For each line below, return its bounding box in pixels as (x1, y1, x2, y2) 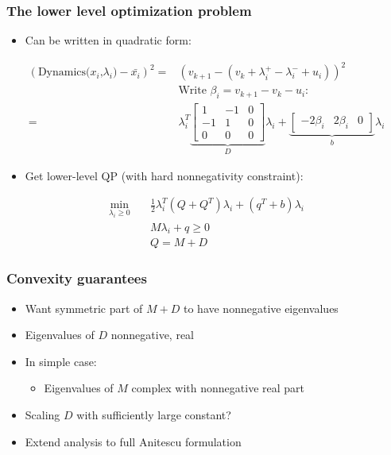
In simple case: (25, 353, 97, 369)
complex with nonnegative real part (131, 380, 304, 396)
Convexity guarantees (6, 268, 147, 288)
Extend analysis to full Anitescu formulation (25, 433, 242, 449)
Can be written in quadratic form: (25, 32, 192, 48)
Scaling (25, 406, 60, 422)
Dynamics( (37, 67, 91, 79)
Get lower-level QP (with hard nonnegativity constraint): (25, 167, 304, 183)
